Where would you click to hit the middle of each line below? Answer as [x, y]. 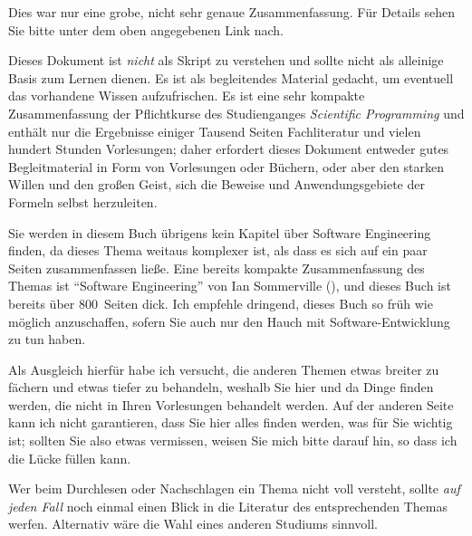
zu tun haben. [47, 339]
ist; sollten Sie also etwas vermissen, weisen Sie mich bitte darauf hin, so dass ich [233, 440]
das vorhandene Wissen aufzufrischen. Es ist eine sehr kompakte [187, 96]
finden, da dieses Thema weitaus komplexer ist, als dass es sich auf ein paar [218, 250]
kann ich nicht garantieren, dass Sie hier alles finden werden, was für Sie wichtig [231, 422]
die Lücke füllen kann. [70, 458]
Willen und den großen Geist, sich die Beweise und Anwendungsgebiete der [217, 184]
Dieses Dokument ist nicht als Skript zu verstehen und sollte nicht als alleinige [226, 60]
